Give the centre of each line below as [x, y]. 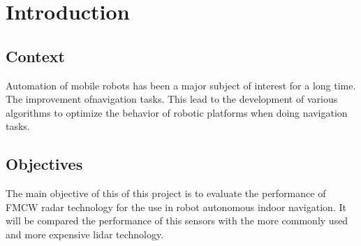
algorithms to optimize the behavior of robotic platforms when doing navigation [177, 112]
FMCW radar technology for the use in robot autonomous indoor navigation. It [176, 207]
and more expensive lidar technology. [85, 234]
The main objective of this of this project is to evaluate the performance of [166, 193]
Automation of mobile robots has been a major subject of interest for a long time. [181, 85]
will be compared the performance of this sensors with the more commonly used [177, 220]
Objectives [44, 164]
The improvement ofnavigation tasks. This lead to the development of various [172, 99]
